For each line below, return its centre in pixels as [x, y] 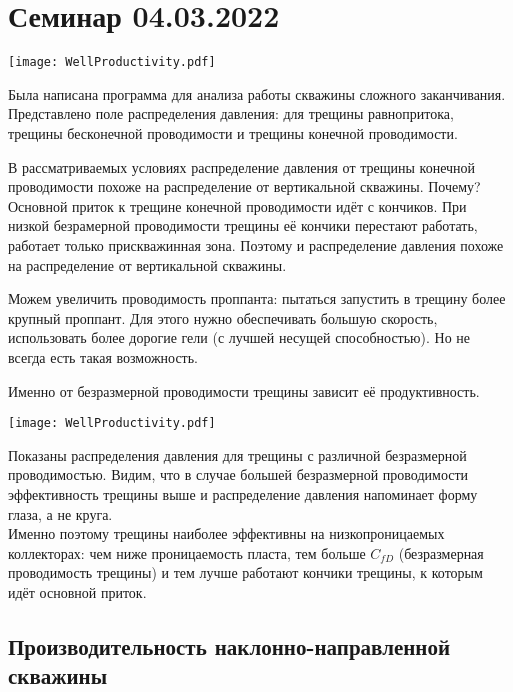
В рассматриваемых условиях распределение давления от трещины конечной [242, 166]
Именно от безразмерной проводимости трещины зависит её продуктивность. [244, 390]
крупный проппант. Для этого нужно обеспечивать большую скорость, [223, 317]
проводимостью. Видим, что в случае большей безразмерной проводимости [238, 474]
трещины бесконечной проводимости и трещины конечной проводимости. [233, 132]
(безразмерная [441, 552]
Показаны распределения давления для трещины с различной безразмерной [237, 454]
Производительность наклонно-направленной [229, 645]
